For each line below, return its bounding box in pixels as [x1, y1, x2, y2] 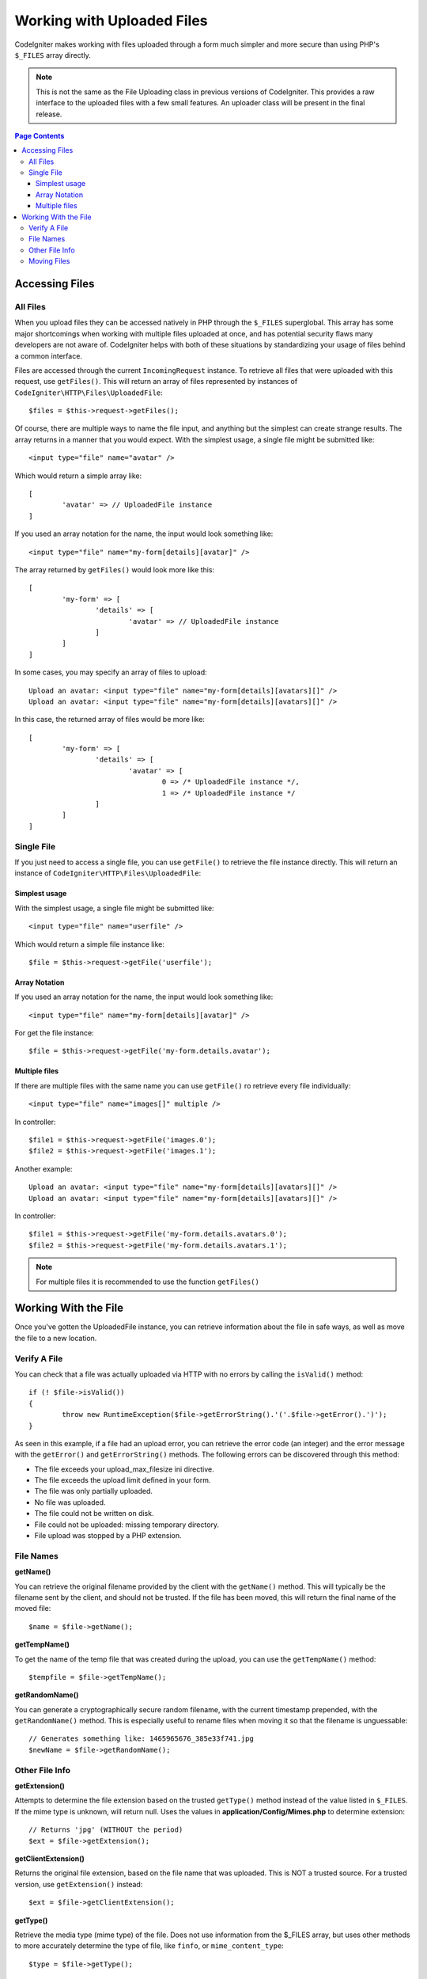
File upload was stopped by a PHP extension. [34, 1531, 182, 1540]
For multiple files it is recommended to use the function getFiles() [36, 1277, 260, 1286]
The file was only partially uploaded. [34, 1487, 153, 1496]
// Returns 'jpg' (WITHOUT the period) [28, 1825, 183, 1834]
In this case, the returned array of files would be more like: [14, 715, 206, 724]
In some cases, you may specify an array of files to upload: [14, 667, 207, 677]
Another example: [14, 1164, 73, 1173]
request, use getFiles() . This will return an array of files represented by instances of [14, 377, 298, 386]
